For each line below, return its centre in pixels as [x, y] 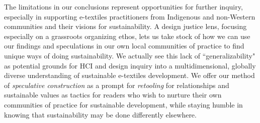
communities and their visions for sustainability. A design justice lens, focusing [125, 26]
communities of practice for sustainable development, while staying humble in [123, 104]
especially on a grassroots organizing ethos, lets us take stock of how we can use [127, 36]
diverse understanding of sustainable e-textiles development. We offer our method [129, 75]
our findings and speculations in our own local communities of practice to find [124, 46]
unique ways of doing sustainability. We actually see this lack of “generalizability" [130, 55]
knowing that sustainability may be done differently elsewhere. [100, 114]
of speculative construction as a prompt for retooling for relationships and [117, 85]
